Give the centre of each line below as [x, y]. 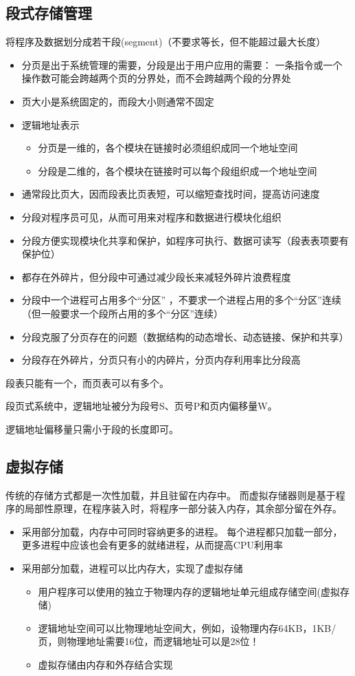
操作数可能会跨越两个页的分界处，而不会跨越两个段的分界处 [156, 78]
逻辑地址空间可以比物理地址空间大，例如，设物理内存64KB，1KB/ [187, 627]
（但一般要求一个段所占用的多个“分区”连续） [123, 313]
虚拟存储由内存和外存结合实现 [105, 665]
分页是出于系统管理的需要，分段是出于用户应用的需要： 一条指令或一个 [182, 64]
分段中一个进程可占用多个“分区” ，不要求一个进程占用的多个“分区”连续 [181, 300]
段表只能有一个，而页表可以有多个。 [87, 382]
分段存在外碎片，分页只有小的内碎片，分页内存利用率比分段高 [161, 360]
